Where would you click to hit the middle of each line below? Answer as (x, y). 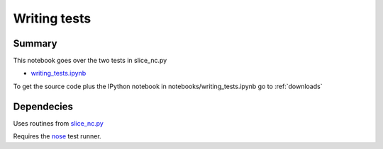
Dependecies (43, 106)
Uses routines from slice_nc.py (59, 123)
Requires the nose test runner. (57, 136)
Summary (35, 43)
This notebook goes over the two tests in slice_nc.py (90, 61)
